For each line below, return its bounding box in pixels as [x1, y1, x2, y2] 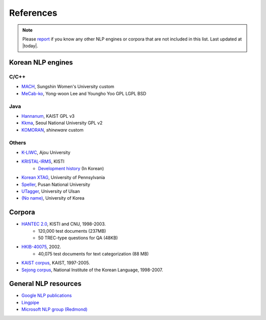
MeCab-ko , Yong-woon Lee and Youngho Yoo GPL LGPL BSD [21, 90, 146, 96]
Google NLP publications [21, 292, 72, 298]
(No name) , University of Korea [21, 195, 85, 201]
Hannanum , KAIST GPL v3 [21, 113, 75, 119]
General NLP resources [9, 280, 82, 288]
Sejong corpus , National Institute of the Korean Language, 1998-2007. [21, 267, 164, 273]
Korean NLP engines [9, 58, 73, 67]
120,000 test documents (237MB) [38, 228, 106, 234]
